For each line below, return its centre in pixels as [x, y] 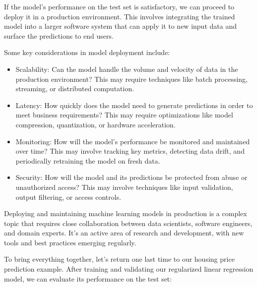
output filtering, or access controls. [68, 197]
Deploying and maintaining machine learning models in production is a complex [126, 213]
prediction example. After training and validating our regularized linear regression [129, 269]
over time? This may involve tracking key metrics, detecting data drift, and [130, 151]
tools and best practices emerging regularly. [70, 242]
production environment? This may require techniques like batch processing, [131, 79]
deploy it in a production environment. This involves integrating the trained [120, 16]
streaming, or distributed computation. [75, 88]
